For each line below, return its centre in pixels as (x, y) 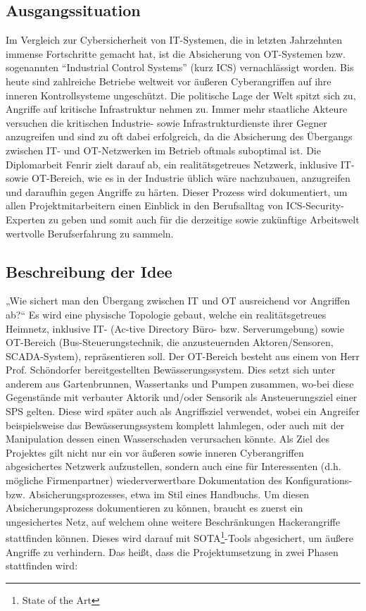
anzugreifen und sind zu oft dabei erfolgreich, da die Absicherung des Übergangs (179, 136)
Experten (26, 219)
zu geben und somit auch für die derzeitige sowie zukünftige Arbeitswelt (204, 219)
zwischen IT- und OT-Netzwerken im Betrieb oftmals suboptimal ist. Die (163, 150)
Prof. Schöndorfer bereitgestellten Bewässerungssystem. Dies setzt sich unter (171, 370)
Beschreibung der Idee (89, 271)
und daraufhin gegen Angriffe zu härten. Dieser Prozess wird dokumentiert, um (177, 191)
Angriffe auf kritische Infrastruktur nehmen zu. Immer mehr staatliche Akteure (177, 109)
